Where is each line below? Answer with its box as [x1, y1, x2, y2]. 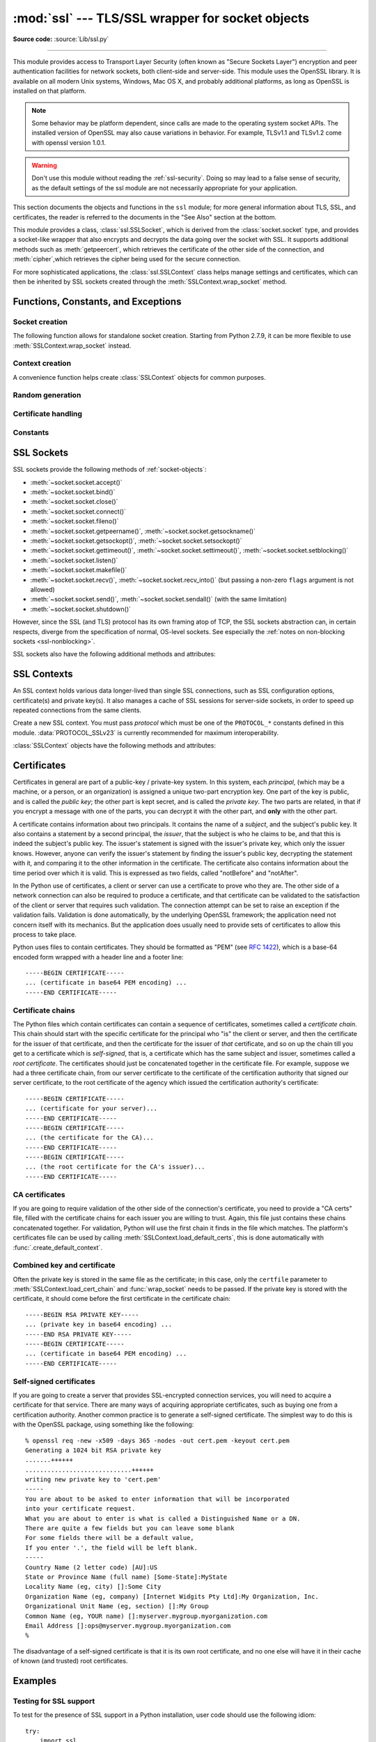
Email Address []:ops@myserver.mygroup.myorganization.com [25, 1621, 231, 1630]
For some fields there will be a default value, [25, 1534, 194, 1542]
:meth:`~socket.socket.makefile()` [30, 566, 127, 574]
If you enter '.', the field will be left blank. [25, 1543, 198, 1552]
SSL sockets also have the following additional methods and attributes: [13, 650, 216, 658]
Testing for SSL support [13, 1696, 95, 1706]
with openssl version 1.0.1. [31, 138, 106, 146]
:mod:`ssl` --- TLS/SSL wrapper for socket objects [13, 10, 310, 26]
